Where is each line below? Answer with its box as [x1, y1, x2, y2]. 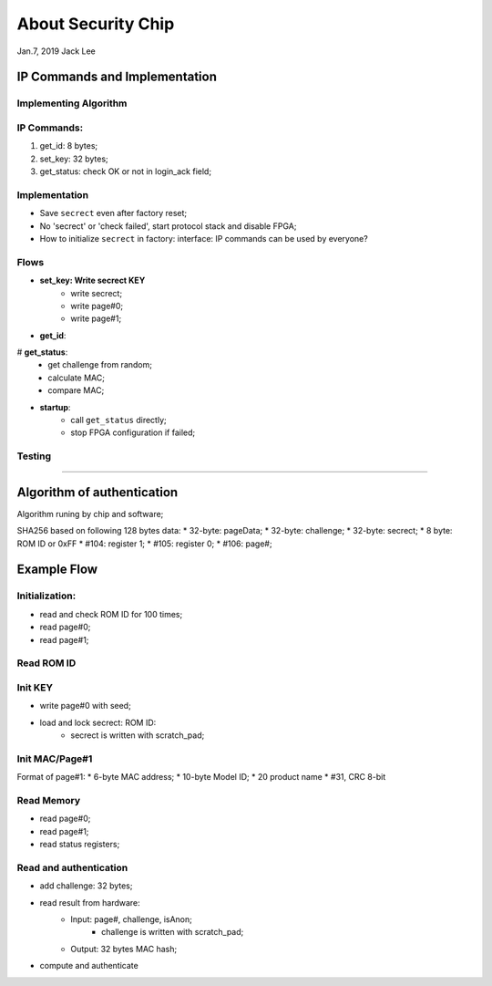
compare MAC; [47, 385, 105, 396]
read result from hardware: [39, 897, 140, 908]
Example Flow [16, 562, 98, 577]
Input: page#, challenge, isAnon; [70, 914, 193, 925]
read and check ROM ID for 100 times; [39, 608, 183, 619]
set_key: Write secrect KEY [39, 275, 146, 286]
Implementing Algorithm [16, 97, 128, 109]
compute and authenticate [39, 960, 138, 971]
